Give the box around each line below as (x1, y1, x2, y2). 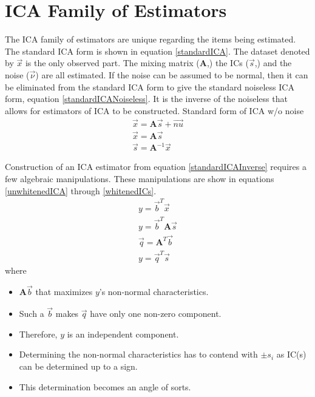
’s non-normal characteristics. (99, 285, 209, 298)
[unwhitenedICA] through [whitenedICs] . (5, 184, 157, 197)
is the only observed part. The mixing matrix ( (25, 56, 200, 69)
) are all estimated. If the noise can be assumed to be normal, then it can (35, 68, 308, 81)
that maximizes (35, 285, 93, 298)
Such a (19, 307, 44, 320)
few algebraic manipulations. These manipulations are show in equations (5, 172, 274, 185)
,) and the (254, 56, 292, 69)
